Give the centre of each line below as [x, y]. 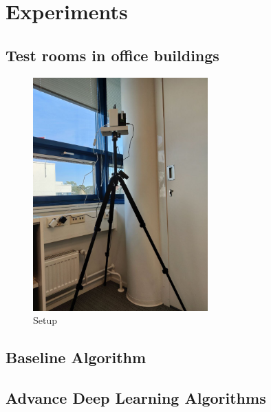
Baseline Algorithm [76, 357]
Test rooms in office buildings [112, 55]
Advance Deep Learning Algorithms [136, 398]
